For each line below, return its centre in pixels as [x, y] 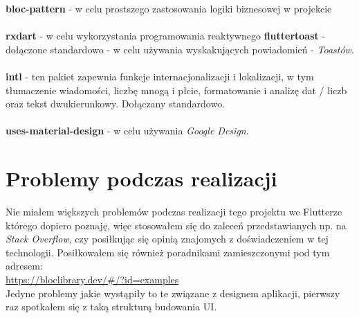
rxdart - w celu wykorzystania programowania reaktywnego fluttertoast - [166, 36]
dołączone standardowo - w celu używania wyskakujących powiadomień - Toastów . [180, 49]
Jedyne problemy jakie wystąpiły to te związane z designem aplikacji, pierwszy [173, 293]
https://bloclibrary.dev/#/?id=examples [92, 280]
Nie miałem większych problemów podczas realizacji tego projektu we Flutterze [174, 212]
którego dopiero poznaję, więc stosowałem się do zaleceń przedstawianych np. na [176, 225]
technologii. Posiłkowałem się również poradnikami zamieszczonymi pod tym [168, 252]
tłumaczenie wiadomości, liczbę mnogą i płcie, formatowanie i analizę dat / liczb [176, 90]
